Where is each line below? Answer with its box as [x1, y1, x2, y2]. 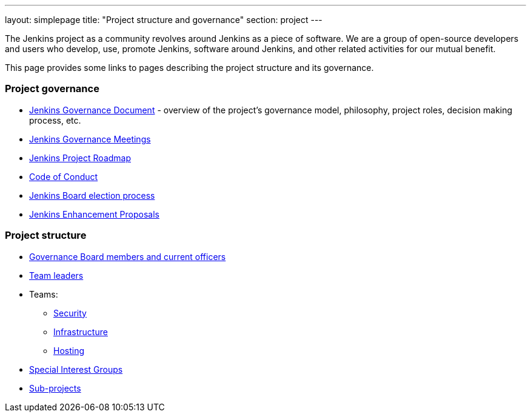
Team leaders [29, 270, 84, 281]
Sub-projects [29, 382, 81, 393]
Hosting [53, 345, 85, 356]
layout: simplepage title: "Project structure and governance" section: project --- [5, 15, 322, 25]
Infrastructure [53, 326, 108, 337]
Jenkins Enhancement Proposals [29, 208, 159, 219]
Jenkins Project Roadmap [29, 152, 132, 163]
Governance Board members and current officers [29, 251, 226, 262]
